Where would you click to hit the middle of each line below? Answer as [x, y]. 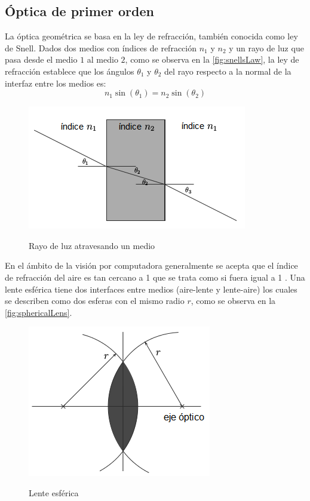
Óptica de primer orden [79, 11]
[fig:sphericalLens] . [39, 312]
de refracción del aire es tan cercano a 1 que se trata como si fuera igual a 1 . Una [155, 277]
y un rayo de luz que [266, 47]
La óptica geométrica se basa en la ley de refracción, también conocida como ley [151, 36]
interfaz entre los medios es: [56, 83]
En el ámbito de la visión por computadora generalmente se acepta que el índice [151, 265]
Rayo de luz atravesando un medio [92, 245]
